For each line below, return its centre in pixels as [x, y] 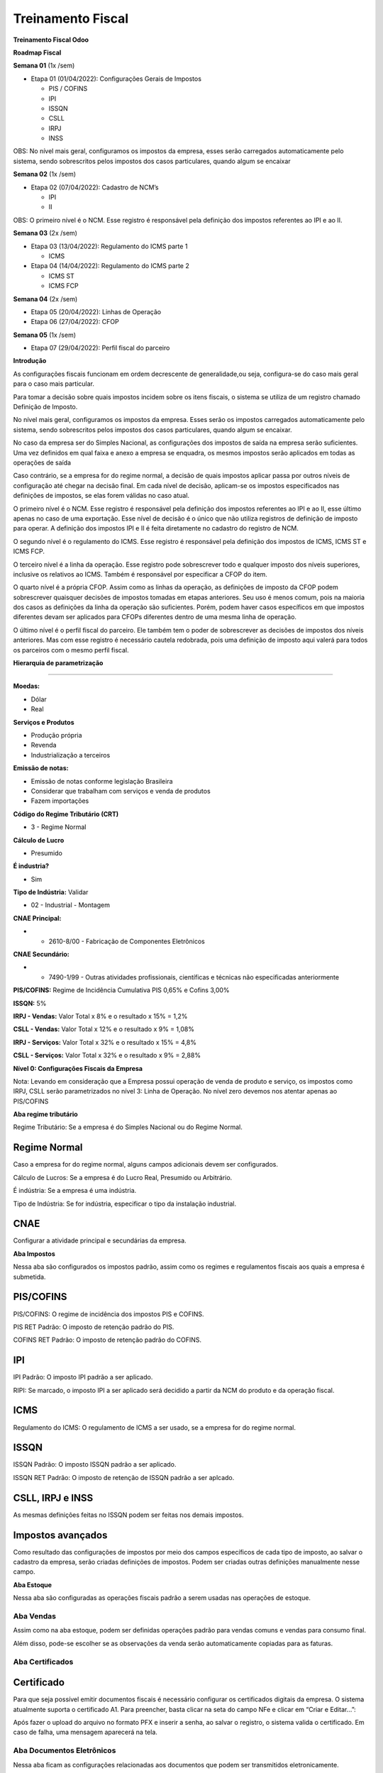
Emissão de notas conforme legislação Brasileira [102, 781]
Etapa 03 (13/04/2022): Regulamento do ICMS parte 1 [109, 246]
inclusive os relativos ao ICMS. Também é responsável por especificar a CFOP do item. [140, 574]
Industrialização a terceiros [71, 755]
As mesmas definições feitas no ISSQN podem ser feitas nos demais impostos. [128, 1515]
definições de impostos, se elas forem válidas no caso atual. [101, 496]
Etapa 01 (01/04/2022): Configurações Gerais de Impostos [116, 79]
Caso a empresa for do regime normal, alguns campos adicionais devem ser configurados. [145, 1165]
